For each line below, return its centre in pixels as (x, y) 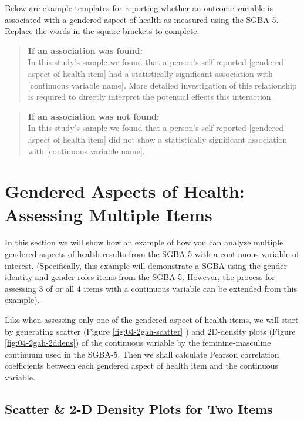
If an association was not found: (94, 116)
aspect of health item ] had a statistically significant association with (150, 73)
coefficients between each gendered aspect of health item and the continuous (142, 366)
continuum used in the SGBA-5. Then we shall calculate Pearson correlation (142, 354)
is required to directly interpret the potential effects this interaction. (151, 97)
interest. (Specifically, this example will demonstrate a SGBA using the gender (146, 265)
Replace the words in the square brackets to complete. (102, 31)
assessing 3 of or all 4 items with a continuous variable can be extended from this (151, 288)
